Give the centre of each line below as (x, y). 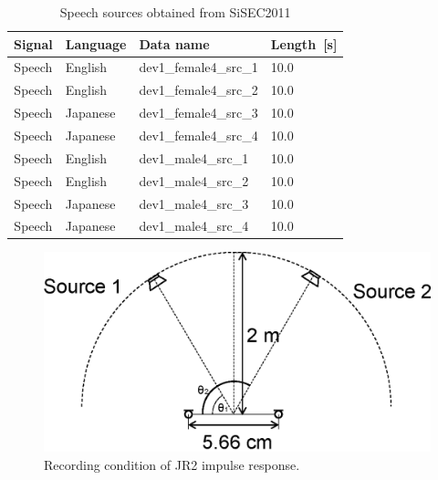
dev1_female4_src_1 (198, 67)
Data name (174, 43)
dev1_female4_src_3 (198, 113)
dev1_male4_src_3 (194, 203)
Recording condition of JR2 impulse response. (172, 464)
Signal (33, 43)
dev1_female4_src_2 (198, 90)
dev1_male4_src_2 (194, 180)
